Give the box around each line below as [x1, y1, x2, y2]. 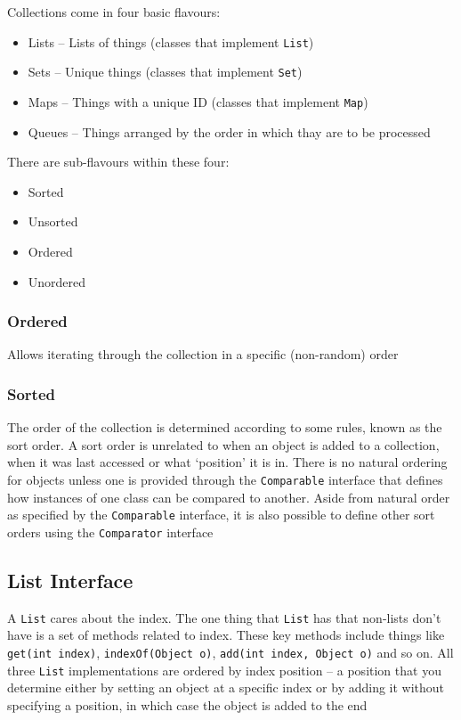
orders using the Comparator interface [7, 522, 214, 541]
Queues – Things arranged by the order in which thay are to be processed [28, 122, 431, 141]
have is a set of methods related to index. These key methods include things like [7, 626, 445, 644]
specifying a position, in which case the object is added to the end [7, 695, 368, 714]
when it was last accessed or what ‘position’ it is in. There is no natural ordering [7, 453, 448, 471]
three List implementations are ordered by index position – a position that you [7, 660, 441, 679]
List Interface [7, 566, 133, 593]
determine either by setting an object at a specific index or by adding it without [7, 678, 445, 697]
